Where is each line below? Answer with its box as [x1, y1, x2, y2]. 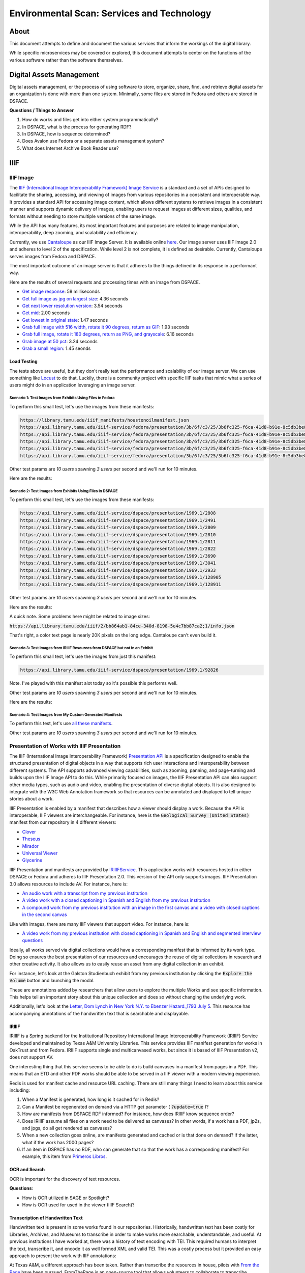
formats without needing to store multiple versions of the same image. [9, 213, 157, 219]
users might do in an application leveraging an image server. [9, 382, 136, 388]
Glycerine [22, 857, 43, 863]
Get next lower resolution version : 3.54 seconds [22, 302, 123, 309]
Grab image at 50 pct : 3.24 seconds [22, 338, 98, 344]
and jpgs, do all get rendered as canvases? [22, 1125, 112, 1131]
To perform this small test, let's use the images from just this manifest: [9, 653, 157, 659]
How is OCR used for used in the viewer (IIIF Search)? [22, 1202, 135, 1208]
